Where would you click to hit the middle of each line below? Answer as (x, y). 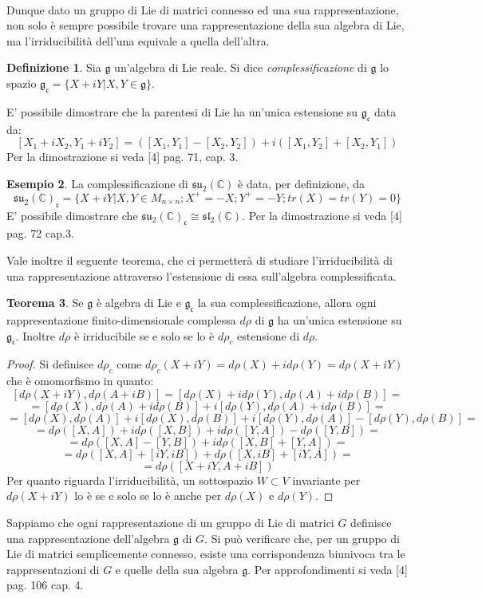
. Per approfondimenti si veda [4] (328, 569)
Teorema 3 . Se (45, 303)
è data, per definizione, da (302, 183)
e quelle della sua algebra (177, 569)
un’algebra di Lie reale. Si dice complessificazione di (241, 67)
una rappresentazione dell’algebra (88, 538)
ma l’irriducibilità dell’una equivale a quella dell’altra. (138, 40)
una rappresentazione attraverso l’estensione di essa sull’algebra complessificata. (201, 275)
